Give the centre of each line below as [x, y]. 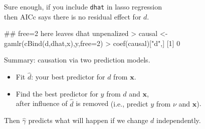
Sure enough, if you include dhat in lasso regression [83, 6]
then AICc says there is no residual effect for [73, 16]
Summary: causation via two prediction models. [77, 60]
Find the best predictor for [57, 93]
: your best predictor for [68, 77]
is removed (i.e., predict [112, 103]
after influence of [42, 103]
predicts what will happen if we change [88, 120]
